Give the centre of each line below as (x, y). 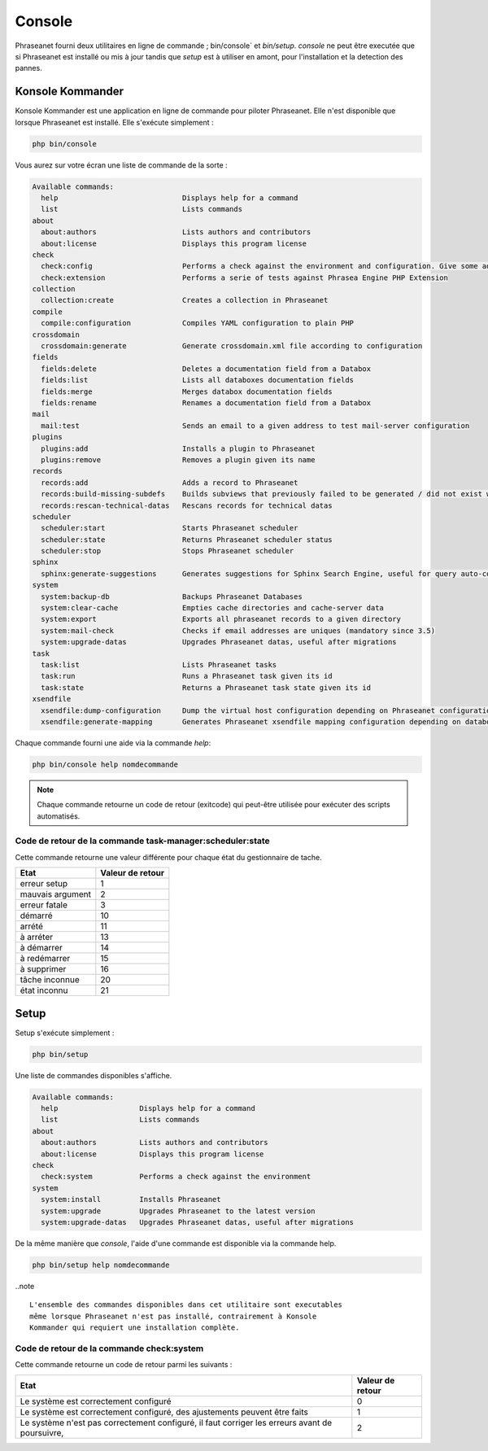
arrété (32, 926)
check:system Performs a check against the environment (176, 1177)
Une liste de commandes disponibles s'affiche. (94, 1075)
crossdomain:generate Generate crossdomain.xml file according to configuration (232, 346)
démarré (36, 916)
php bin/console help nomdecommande (105, 764)
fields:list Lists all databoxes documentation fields (197, 380)
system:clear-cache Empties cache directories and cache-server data (212, 608)
